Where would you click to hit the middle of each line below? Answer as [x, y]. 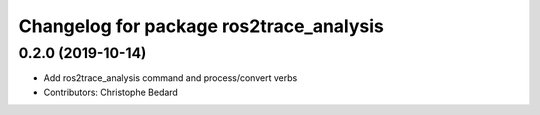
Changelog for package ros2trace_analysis [201, 26]
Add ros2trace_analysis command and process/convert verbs [170, 78]
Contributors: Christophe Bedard [111, 92]
